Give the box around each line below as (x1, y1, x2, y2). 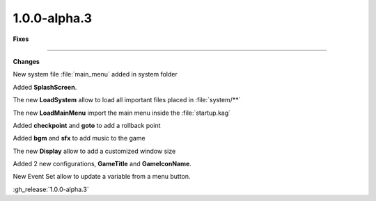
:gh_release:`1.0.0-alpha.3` (13, 185, 90, 193)
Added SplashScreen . (13, 83, 77, 91)
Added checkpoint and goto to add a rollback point (13, 121, 161, 129)
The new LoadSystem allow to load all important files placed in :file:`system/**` (13, 96, 241, 104)
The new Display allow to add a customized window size (13, 147, 176, 155)
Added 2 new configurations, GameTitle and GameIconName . (13, 160, 191, 168)
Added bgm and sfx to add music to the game (13, 134, 146, 143)
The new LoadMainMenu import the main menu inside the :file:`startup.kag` (13, 108, 231, 117)
